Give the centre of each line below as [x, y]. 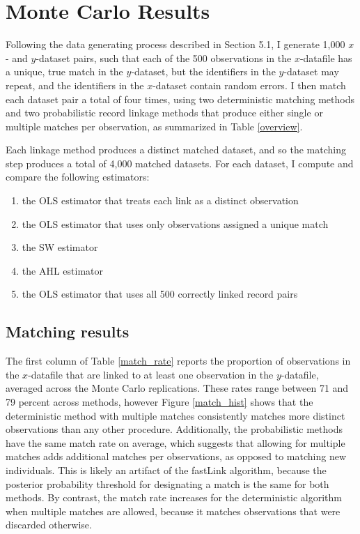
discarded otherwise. [49, 525]
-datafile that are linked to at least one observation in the [151, 374]
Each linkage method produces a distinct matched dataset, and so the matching [176, 150]
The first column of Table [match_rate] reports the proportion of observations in [178, 361]
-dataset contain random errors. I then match [249, 85]
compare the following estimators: [78, 177]
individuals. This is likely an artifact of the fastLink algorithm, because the [166, 470]
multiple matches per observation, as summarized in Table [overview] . [154, 126]
